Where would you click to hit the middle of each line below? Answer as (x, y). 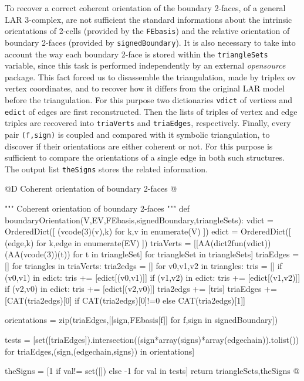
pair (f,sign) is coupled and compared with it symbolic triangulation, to (137, 134)
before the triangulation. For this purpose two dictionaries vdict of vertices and (149, 99)
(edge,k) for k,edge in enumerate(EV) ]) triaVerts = (98, 242)
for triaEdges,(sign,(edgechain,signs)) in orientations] (100, 351)
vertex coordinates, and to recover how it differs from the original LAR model (145, 88)
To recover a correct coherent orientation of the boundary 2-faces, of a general (145, 8)
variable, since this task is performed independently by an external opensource (145, 65)
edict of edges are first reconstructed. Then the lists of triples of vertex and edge (151, 111)
